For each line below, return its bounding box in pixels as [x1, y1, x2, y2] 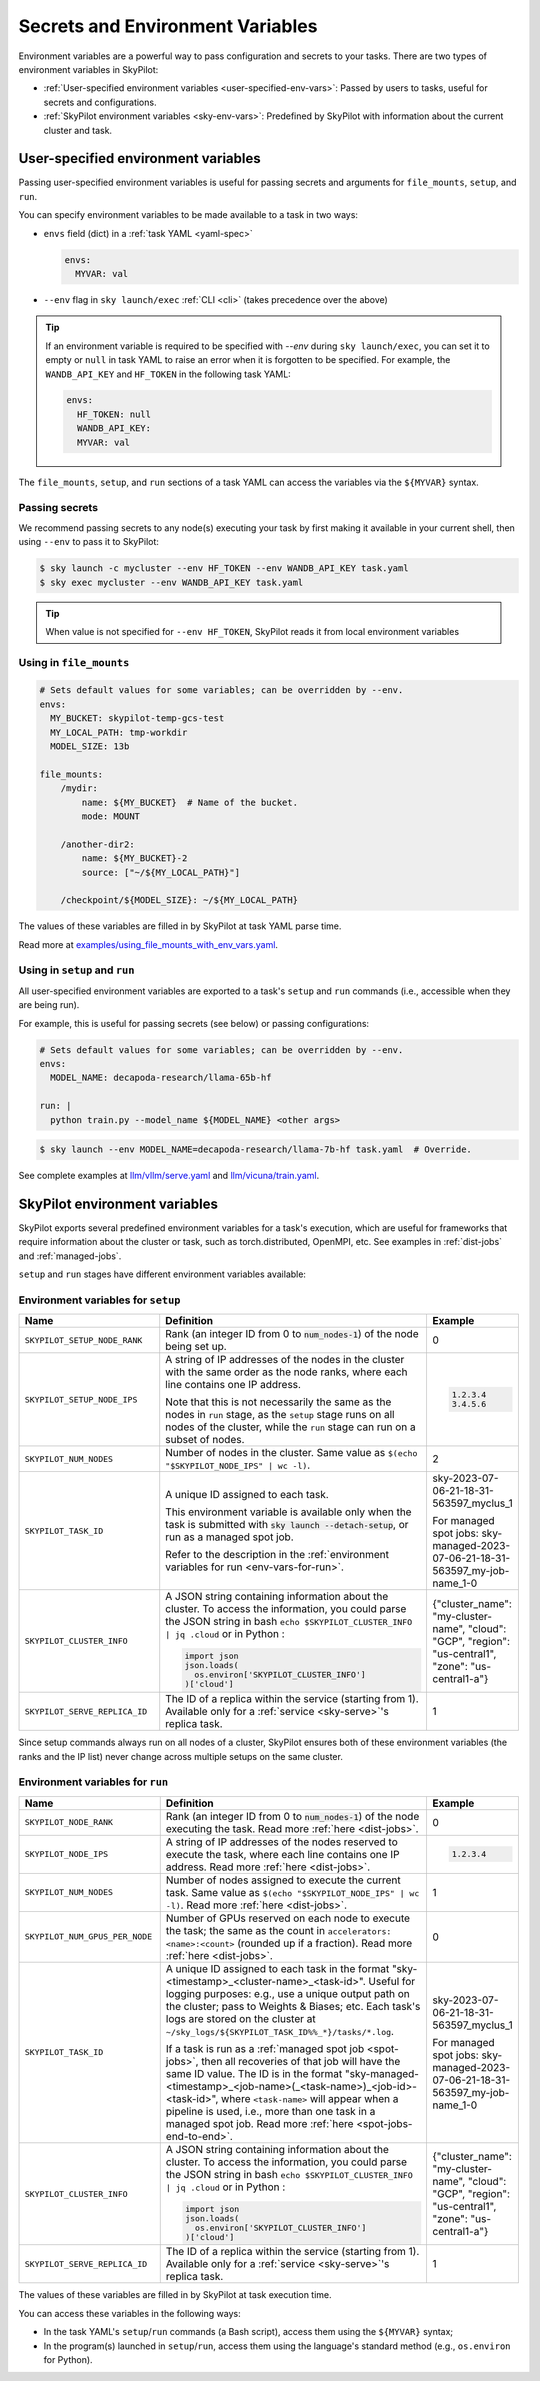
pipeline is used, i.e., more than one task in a [165, 2104, 376, 2118]
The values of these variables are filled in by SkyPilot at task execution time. [18, 2289, 332, 2301]
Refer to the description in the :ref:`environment [165, 1548, 390, 1562]
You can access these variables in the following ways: [18, 2307, 241, 2319]
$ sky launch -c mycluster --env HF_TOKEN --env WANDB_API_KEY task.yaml [39, 563, 409, 574]
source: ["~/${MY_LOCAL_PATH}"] [81, 866, 240, 878]
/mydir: [60, 783, 99, 794]
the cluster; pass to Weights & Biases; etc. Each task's [165, 1999, 421, 2013]
